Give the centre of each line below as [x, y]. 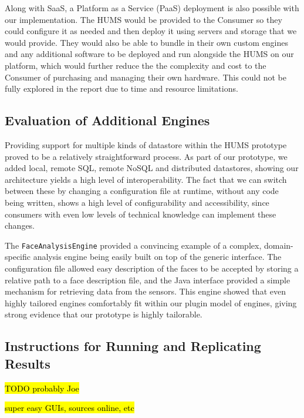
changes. [20, 225]
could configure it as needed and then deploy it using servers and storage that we [151, 31]
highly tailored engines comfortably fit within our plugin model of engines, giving [151, 302]
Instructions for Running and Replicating [133, 346]
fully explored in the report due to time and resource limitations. [121, 88]
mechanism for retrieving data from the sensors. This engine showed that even [145, 291]
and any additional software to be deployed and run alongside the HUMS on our [149, 54]
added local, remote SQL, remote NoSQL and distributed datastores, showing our [152, 168]
